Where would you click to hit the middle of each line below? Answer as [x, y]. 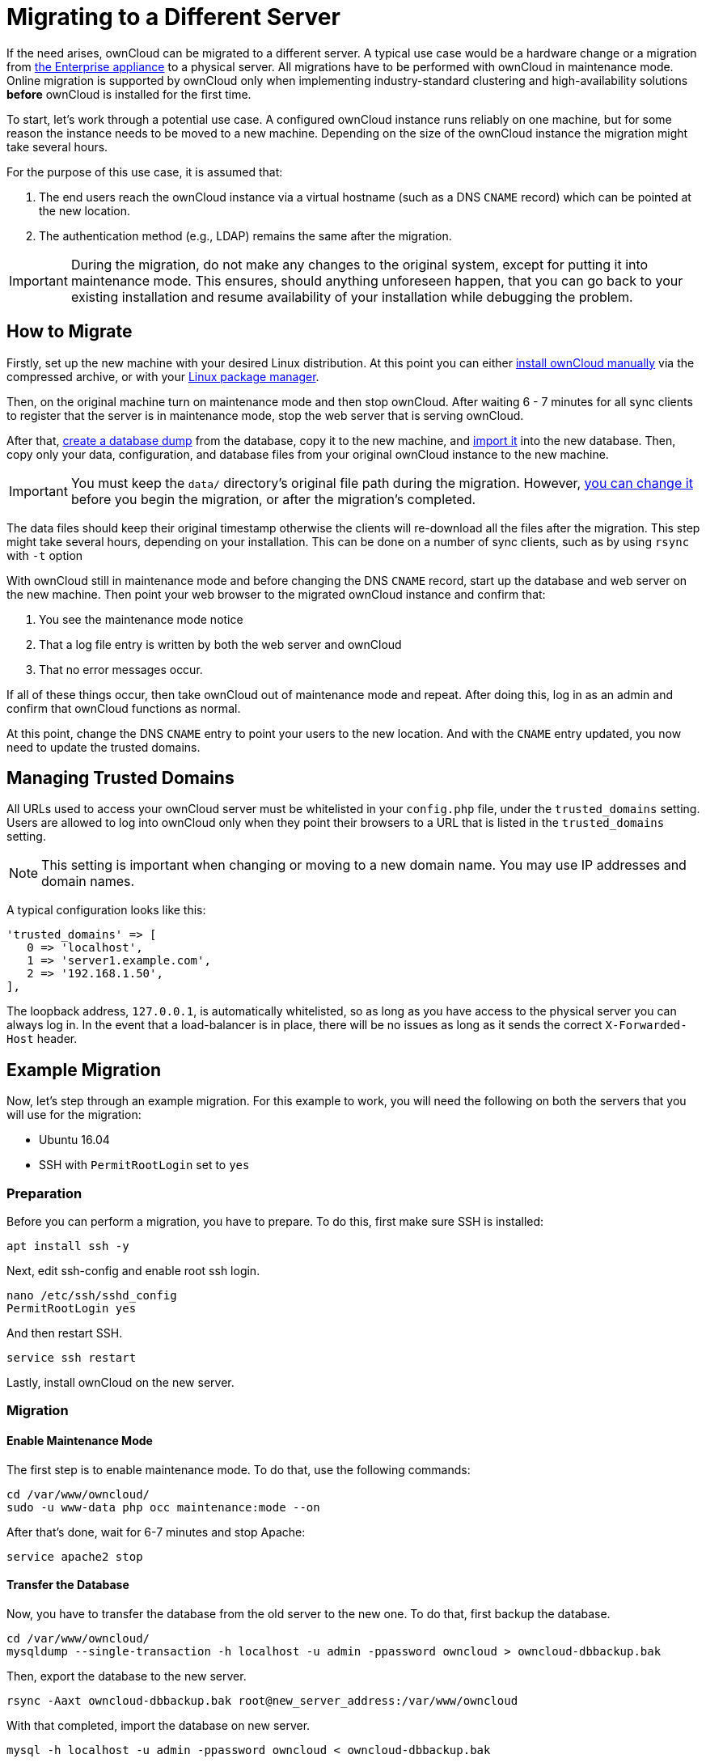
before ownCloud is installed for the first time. [129, 94]
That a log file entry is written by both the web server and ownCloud [220, 644]
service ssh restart [72, 1358]
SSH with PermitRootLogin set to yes [144, 1165]
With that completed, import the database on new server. [159, 1725]
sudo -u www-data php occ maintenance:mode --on [163, 1507]
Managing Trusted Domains [120, 778]
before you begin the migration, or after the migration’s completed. [273, 499]
